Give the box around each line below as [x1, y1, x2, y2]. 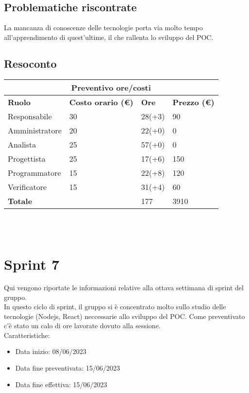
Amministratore [8, 124, 62, 136]
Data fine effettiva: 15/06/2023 [15, 379, 107, 389]
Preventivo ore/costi [71, 81, 151, 93]
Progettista [8, 152, 46, 164]
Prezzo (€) [172, 96, 215, 108]
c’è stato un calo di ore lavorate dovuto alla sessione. [4, 320, 161, 331]
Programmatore [8, 167, 61, 178]
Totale [8, 195, 33, 206]
